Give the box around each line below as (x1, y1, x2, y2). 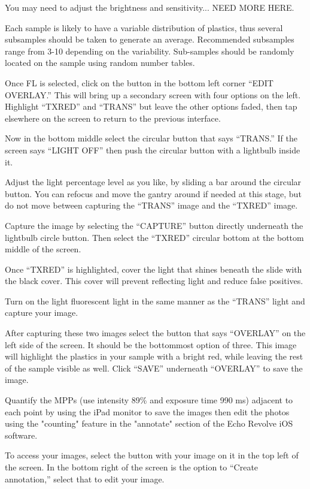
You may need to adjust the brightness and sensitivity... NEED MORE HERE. (5, 1, 294, 13)
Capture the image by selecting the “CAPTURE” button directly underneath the (5, 219, 303, 231)
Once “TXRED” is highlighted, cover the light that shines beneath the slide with (5, 262, 302, 275)
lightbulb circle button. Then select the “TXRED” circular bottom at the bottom (5, 231, 304, 243)
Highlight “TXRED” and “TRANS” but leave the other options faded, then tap (5, 100, 297, 113)
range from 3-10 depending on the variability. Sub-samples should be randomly (5, 44, 294, 57)
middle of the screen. (5, 243, 81, 255)
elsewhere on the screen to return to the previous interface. (5, 111, 221, 124)
